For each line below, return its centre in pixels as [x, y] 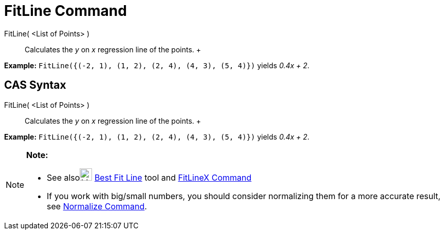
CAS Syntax [35, 85]
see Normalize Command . [97, 206]
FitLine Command [66, 11]
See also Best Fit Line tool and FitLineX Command [149, 177]
